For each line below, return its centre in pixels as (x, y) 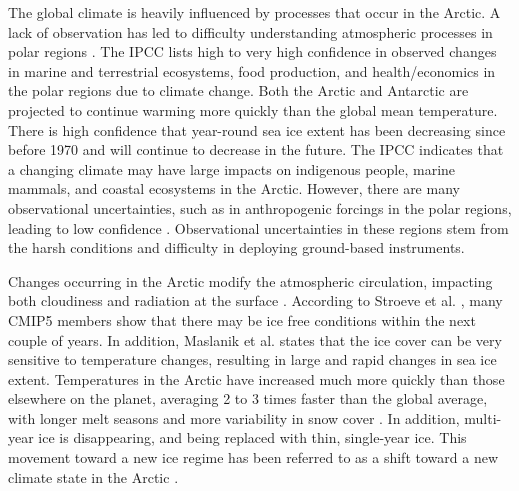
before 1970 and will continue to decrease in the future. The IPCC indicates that (256, 149)
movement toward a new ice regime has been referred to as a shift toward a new (253, 457)
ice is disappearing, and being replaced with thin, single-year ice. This (252, 437)
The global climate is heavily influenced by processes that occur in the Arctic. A (254, 12)
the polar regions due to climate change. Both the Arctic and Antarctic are (238, 90)
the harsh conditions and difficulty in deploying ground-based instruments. (236, 247)
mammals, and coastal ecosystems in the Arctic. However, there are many (234, 188)
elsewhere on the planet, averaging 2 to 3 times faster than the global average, (248, 398)
